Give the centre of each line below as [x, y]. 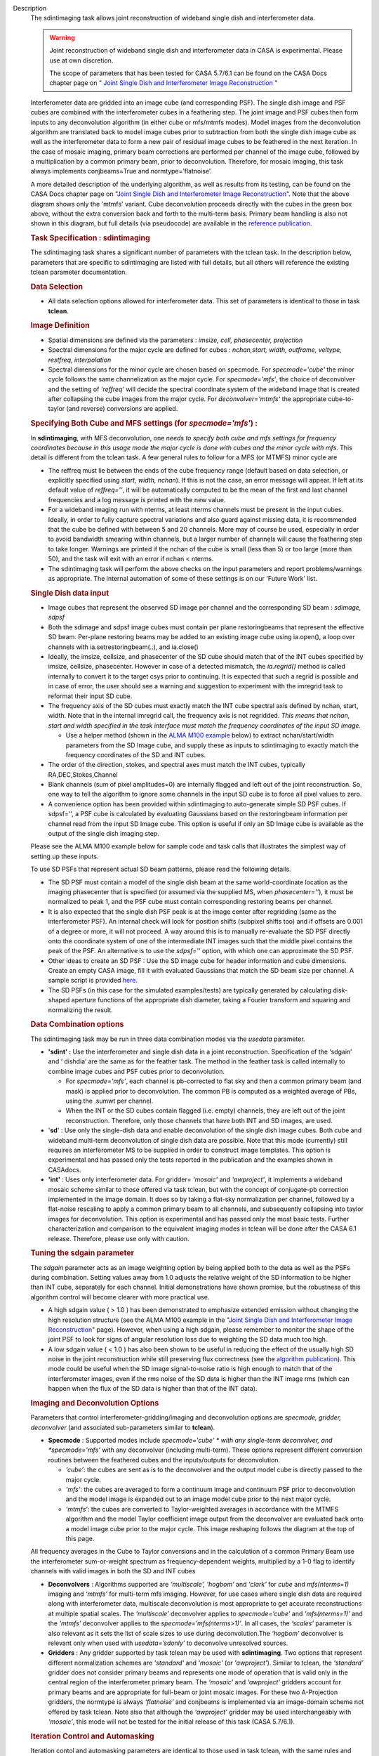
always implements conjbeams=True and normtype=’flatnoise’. [121, 171]
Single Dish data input [70, 593]
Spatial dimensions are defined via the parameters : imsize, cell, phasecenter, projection [175, 340]
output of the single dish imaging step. [104, 834]
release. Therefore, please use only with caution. [119, 1238]
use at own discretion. [81, 60]
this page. [80, 1538]
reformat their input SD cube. [90, 696]
